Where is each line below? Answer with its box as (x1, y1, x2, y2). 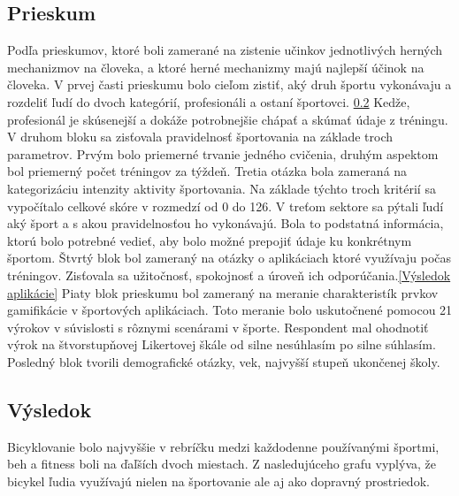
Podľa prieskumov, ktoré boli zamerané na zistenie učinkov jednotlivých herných (7, 41, 443, 59)
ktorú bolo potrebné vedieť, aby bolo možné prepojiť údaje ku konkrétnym (7, 231, 412, 249)
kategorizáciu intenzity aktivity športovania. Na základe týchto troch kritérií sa (7, 179, 436, 197)
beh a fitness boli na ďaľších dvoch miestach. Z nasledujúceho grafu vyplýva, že (7, 454, 436, 473)
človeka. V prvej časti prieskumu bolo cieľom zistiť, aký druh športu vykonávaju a (7, 75, 452, 94)
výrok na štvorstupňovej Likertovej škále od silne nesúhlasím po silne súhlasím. (7, 335, 436, 354)
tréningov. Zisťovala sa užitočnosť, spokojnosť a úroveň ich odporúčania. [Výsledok (7, 265, 451, 284)
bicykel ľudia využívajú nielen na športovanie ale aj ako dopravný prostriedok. (7, 471, 430, 490)
